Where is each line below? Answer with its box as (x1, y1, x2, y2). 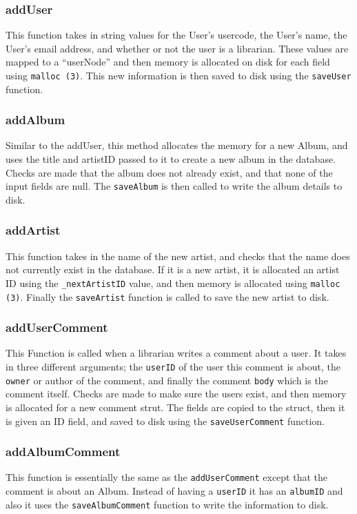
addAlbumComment (6, 443, 121, 460)
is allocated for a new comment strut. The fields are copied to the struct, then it (6, 399, 345, 414)
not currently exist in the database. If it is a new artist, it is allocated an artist (6, 262, 340, 277)
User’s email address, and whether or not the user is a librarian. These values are (6, 41, 349, 55)
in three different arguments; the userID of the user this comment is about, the (6, 359, 340, 374)
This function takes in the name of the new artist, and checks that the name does (6, 248, 350, 263)
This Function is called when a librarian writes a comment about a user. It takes (6, 346, 347, 360)
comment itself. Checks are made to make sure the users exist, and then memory (6, 386, 347, 401)
